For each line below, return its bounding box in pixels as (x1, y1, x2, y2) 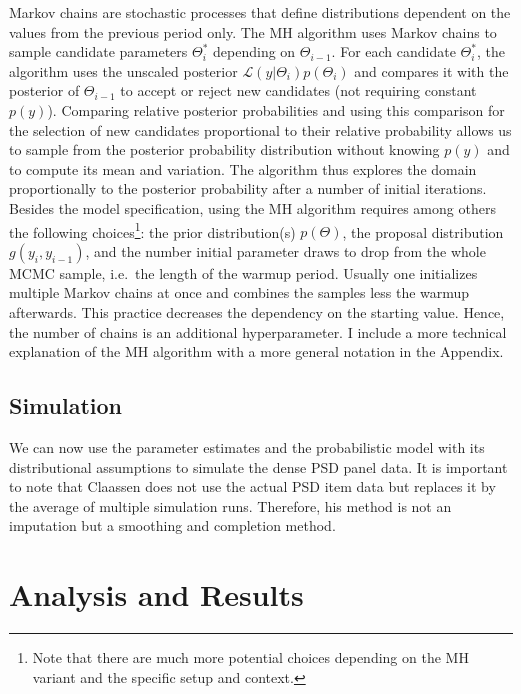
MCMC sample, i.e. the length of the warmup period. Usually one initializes (9, 262, 478, 283)
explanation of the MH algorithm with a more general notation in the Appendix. (9, 341, 504, 362)
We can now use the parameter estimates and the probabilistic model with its (9, 436, 485, 457)
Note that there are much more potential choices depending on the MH (32, 647, 469, 668)
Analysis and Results (9, 574, 304, 615)
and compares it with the (354, 60, 509, 81)
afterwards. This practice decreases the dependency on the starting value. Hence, (9, 301, 505, 322)
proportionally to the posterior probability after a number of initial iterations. (9, 178, 487, 199)
